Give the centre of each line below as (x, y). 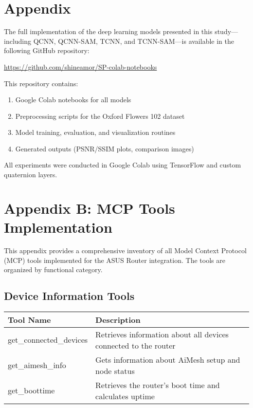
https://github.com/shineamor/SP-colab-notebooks (81, 66)
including (18, 41)
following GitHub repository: (47, 50)
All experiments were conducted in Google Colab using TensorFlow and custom (123, 165)
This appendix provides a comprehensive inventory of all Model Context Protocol (125, 250)
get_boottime (31, 390)
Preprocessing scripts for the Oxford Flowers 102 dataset (100, 116)
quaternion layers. (31, 175)
